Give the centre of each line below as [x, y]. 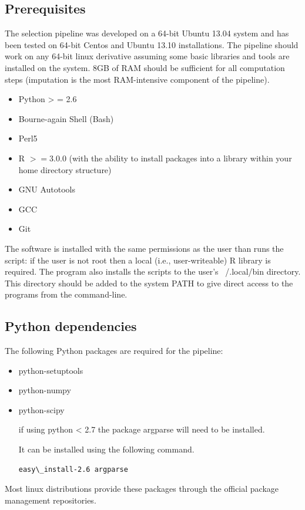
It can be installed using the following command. [106, 449]
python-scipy [41, 409]
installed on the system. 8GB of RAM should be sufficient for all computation [145, 67]
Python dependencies [71, 326]
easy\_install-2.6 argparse [73, 469]
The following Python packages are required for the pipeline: [114, 351]
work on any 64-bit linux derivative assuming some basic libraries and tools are [147, 56]
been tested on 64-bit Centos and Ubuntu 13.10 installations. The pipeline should [152, 44]
